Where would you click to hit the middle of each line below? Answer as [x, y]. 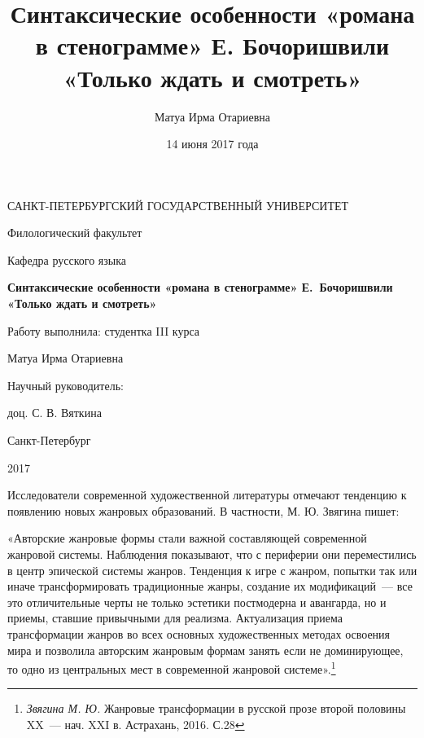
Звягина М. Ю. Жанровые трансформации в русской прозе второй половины [216, 708]
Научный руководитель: [66, 385]
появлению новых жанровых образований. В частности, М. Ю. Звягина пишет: [203, 510]
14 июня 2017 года [212, 144]
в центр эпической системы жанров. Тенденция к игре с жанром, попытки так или [212, 570]
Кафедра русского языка [67, 259]
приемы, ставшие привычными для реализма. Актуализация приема [175, 618]
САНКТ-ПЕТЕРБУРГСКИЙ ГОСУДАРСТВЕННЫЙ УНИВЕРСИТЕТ [178, 205]
